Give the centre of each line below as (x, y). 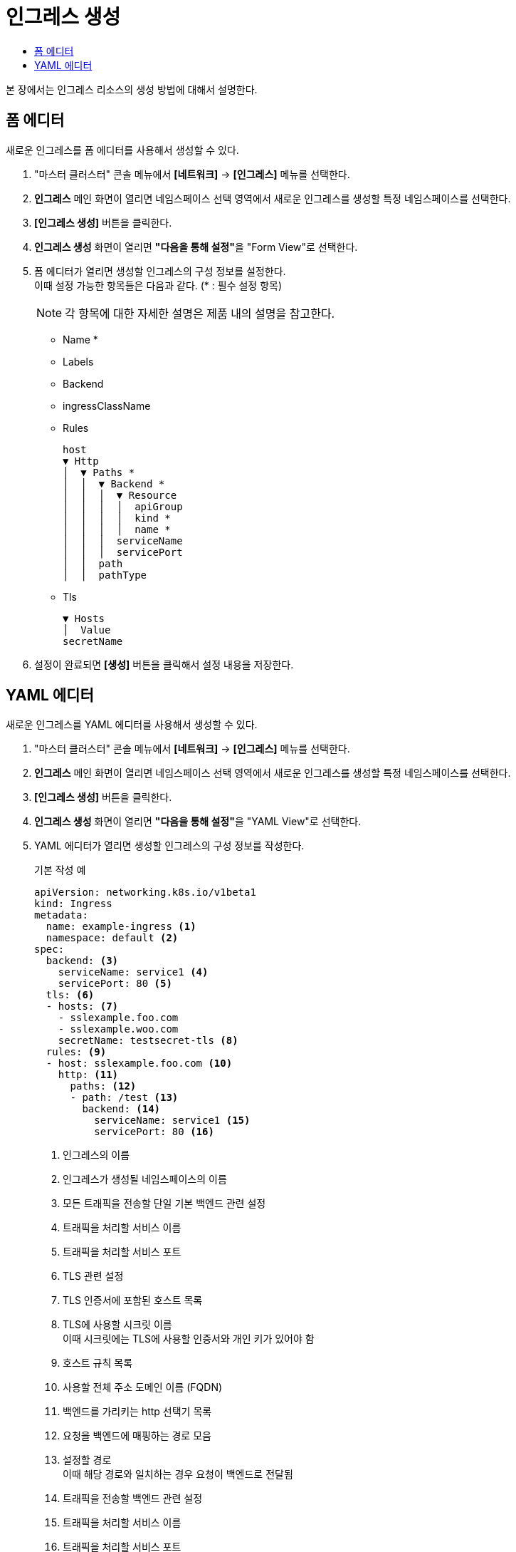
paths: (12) (103, 1086)
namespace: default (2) (112, 938)
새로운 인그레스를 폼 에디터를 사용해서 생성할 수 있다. (122, 150)
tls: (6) (70, 995)
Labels (78, 361)
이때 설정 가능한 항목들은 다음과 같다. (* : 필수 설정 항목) (158, 285)
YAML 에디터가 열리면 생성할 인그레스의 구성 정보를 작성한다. (169, 846)
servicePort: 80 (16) (154, 1132)
